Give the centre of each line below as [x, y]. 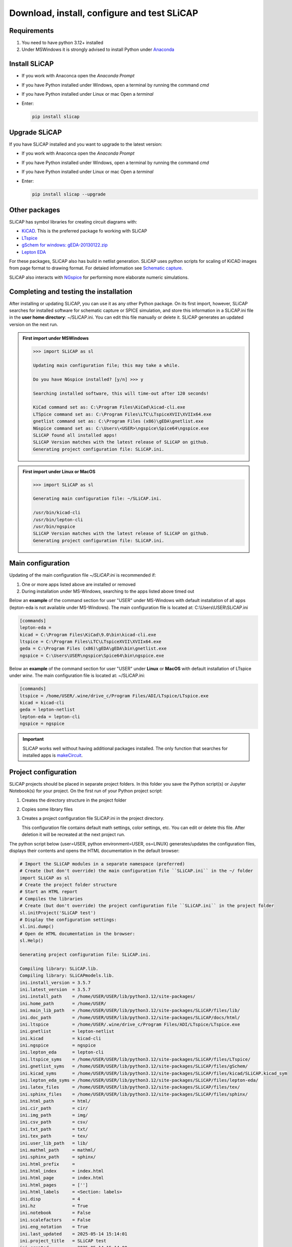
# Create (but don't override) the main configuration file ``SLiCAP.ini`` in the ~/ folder [136, 871]
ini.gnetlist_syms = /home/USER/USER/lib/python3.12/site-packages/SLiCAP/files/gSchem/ [134, 1066]
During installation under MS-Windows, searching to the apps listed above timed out [108, 592]
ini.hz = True [54, 1206]
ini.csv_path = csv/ [54, 1122]
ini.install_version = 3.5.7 [55, 982]
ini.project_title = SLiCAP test [63, 1241]
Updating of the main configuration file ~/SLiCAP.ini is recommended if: [83, 575]
